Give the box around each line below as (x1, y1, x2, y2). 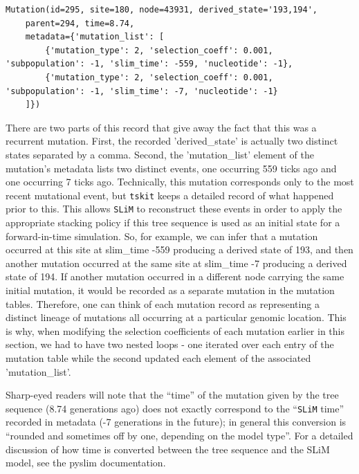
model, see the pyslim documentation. (6, 455, 166, 470)
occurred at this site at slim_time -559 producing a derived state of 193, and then (6, 242, 353, 257)
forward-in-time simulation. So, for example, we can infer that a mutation (6, 228, 318, 243)
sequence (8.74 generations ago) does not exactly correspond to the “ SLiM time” (6, 401, 344, 415)
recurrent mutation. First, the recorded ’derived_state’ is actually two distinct (6, 134, 338, 148)
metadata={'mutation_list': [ (25, 32, 165, 42)
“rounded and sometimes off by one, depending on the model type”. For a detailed (6, 428, 353, 442)
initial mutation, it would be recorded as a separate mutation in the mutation (6, 283, 335, 297)
